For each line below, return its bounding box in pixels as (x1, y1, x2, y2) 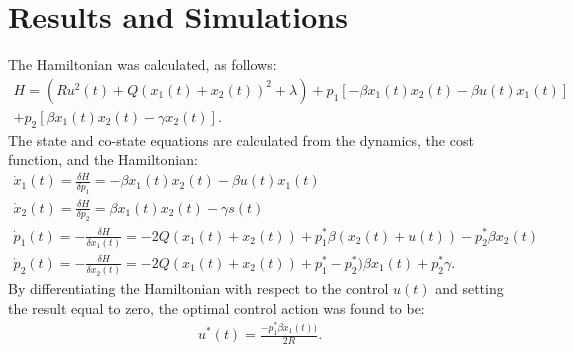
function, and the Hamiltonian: (8, 149, 198, 170)
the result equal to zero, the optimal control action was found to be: (8, 297, 425, 318)
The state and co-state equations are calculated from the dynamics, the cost (8, 129, 474, 150)
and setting (435, 278, 504, 299)
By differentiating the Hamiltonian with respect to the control (8, 278, 389, 299)
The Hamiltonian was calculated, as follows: (8, 54, 277, 75)
